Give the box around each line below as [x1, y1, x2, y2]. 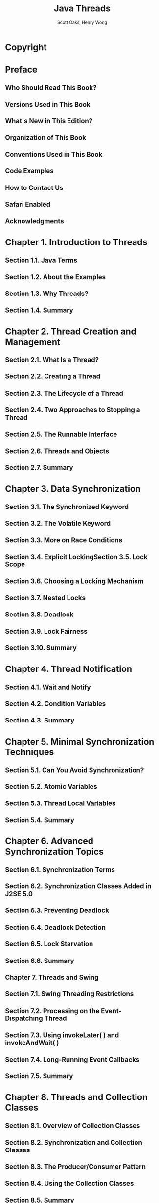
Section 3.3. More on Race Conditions [5, 536, 123, 544]
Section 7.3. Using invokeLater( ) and [5, 1031, 119, 1040]
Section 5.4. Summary [5, 816, 75, 825]
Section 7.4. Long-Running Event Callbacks [5, 1055, 140, 1064]
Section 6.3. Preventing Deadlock [5, 907, 109, 915]
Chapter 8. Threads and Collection [5, 1092, 148, 1103]
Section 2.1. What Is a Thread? [5, 355, 99, 364]
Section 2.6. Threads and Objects [5, 447, 109, 455]
